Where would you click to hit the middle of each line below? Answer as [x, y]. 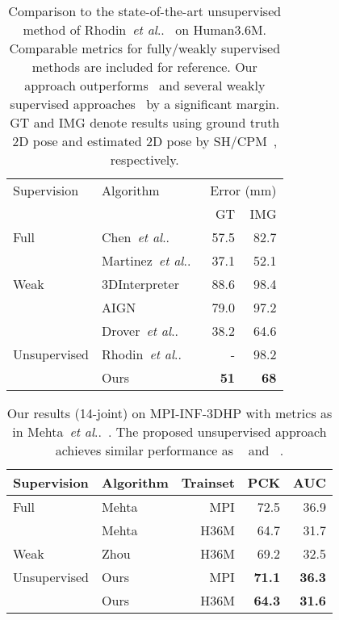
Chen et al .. [136, 237]
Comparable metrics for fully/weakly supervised [145, 48]
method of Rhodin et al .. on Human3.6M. [145, 29]
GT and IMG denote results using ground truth [145, 122]
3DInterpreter [140, 284]
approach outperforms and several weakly [145, 85]
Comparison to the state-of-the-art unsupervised [145, 11]
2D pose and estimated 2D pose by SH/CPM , [145, 141]
